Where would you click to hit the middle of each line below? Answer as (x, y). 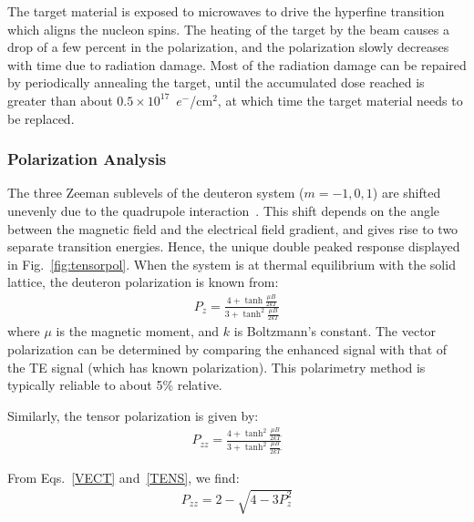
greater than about (60, 100)
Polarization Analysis (87, 159)
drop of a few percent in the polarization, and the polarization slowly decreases (228, 47)
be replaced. (41, 118)
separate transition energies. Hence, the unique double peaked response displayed (234, 246)
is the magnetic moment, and (138, 331)
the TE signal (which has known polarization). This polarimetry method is (216, 367)
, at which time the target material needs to (340, 100)
